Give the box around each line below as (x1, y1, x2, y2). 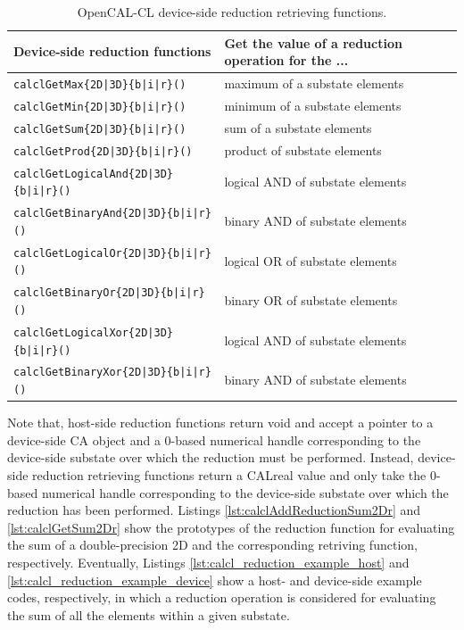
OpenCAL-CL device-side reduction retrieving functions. (77, 3, 387, 21)
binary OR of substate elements (224, 291, 398, 310)
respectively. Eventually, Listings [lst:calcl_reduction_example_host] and (7, 553, 410, 572)
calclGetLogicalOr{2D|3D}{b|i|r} (13, 246, 211, 260)
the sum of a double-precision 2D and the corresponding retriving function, (7, 535, 418, 554)
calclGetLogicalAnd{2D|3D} (13, 167, 173, 180)
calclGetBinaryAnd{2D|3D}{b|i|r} (13, 207, 211, 220)
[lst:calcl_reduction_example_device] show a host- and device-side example (7, 570, 422, 589)
